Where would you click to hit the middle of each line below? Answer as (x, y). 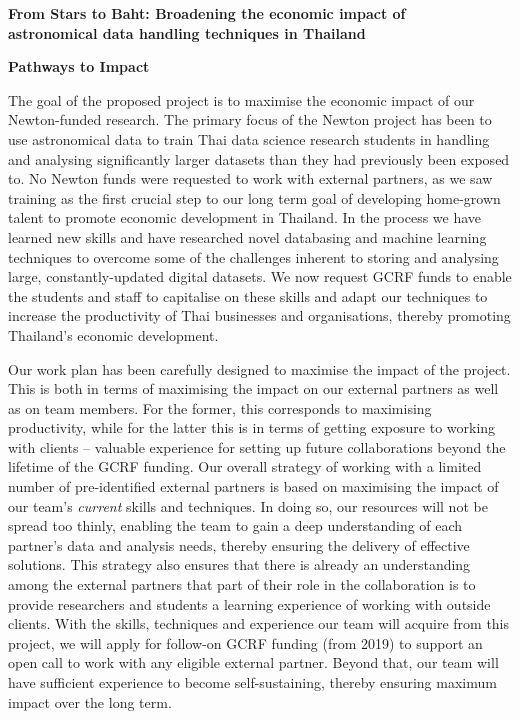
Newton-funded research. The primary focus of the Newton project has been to (250, 119)
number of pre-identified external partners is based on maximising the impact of (253, 486)
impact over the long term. (90, 701)
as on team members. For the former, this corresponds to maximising (220, 407)
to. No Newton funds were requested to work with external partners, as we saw (250, 178)
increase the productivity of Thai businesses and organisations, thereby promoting (259, 315)
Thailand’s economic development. (113, 334)
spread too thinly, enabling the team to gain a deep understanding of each (235, 525)
